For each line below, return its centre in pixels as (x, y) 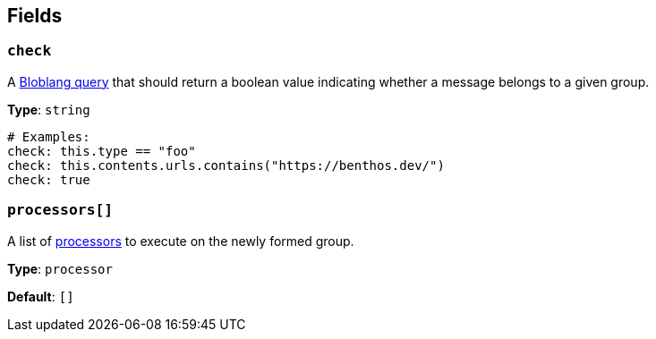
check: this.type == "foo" (102, 151)
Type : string (49, 109)
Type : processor (60, 268)
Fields (35, 16)
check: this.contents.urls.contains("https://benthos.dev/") (226, 165)
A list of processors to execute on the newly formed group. (181, 241)
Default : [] (41, 296)
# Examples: (49, 136)
